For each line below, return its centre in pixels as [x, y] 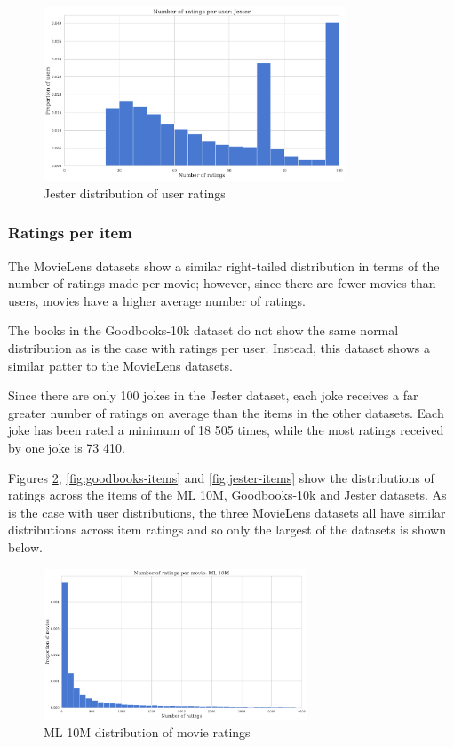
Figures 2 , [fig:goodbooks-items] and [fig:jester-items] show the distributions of [221, 477]
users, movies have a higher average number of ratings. [157, 300]
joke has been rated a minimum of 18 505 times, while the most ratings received [226, 430]
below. [25, 547]
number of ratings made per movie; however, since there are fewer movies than [222, 283]
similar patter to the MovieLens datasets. [120, 365]
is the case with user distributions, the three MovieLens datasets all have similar [227, 512]
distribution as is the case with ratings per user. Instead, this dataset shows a [219, 348]
